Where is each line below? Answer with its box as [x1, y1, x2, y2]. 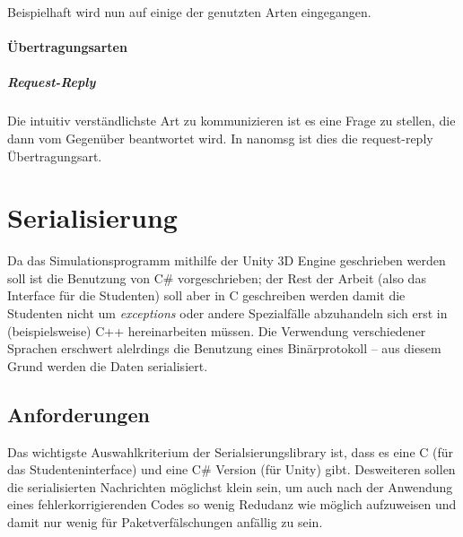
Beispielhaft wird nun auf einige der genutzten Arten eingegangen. [7, 3, 371, 21]
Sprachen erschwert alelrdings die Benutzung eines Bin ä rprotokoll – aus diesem [7, 339, 441, 358]
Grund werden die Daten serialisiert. [7, 356, 208, 375]
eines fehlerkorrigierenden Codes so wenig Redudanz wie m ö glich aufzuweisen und [7, 495, 457, 514]
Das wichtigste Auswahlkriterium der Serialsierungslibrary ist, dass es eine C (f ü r [7, 442, 454, 461]
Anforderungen [7, 400, 150, 428]
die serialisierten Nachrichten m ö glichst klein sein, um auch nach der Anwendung [7, 477, 453, 496]
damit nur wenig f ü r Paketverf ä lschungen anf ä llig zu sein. [7, 512, 323, 531]
